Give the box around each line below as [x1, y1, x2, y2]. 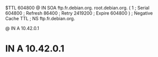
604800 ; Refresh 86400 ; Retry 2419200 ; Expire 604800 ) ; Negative [5, 10, 153, 16]
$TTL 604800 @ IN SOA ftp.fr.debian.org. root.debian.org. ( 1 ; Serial [5, 5, 149, 11]
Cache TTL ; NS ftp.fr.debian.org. [5, 16, 75, 21]
